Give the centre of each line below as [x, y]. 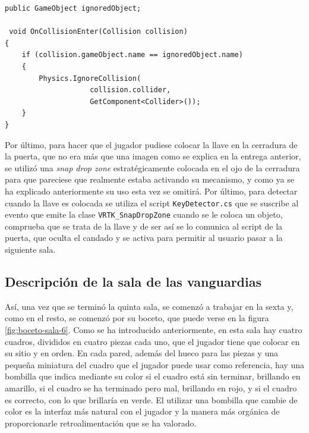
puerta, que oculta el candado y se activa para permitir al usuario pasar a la [144, 238]
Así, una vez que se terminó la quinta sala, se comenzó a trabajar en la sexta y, [149, 306]
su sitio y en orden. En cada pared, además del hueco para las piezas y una [141, 353]
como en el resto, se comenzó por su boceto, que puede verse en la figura [137, 318]
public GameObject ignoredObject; [73, 8]
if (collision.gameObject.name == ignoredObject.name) [132, 55]
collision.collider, [130, 90]
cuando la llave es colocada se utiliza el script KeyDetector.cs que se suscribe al [152, 203]
